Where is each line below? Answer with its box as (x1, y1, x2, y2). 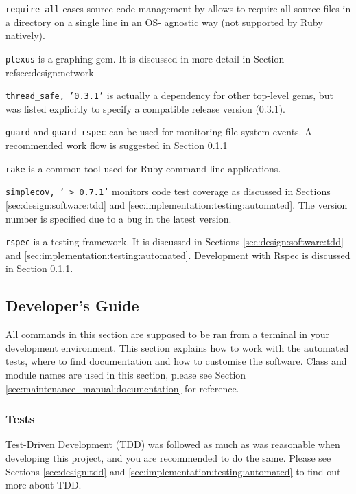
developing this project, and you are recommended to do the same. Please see (5, 450, 331, 464)
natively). (5, 28, 45, 43)
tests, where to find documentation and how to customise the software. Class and (5, 354, 347, 368)
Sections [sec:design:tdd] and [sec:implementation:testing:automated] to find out (5, 464, 341, 478)
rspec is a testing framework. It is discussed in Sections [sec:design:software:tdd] (5, 234, 344, 249)
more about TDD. (5, 478, 82, 492)
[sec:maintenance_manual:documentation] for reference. (5, 381, 239, 395)
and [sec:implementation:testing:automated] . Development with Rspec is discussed (5, 247, 351, 262)
